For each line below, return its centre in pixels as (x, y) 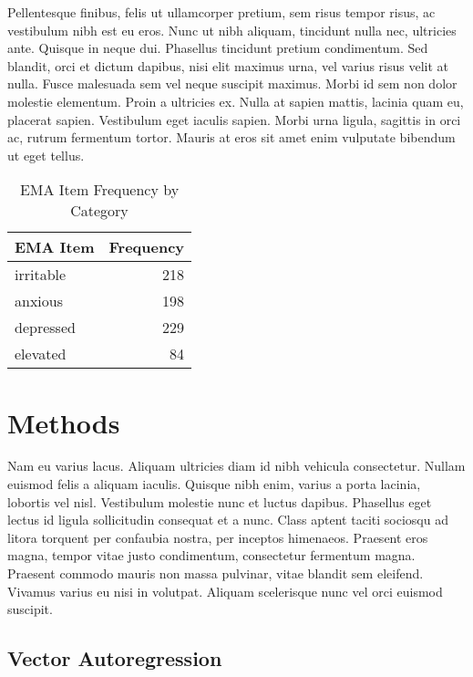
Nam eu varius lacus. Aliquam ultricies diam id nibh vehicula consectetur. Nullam (236, 466)
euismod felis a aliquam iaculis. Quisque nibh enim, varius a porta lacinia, (214, 484)
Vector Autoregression (115, 658)
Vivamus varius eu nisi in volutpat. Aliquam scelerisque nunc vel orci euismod (225, 591)
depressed (45, 328)
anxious (39, 301)
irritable (41, 275)
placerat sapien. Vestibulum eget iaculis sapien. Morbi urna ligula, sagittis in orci (234, 119)
